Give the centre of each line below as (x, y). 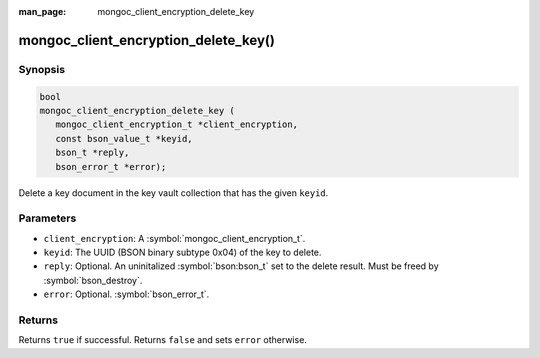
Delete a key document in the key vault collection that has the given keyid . (173, 192)
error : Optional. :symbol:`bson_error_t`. (126, 294)
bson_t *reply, (92, 153)
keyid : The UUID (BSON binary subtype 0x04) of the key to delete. (182, 252)
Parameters (47, 218)
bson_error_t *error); (111, 166)
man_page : (42, 11)
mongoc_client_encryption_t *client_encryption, (177, 124)
